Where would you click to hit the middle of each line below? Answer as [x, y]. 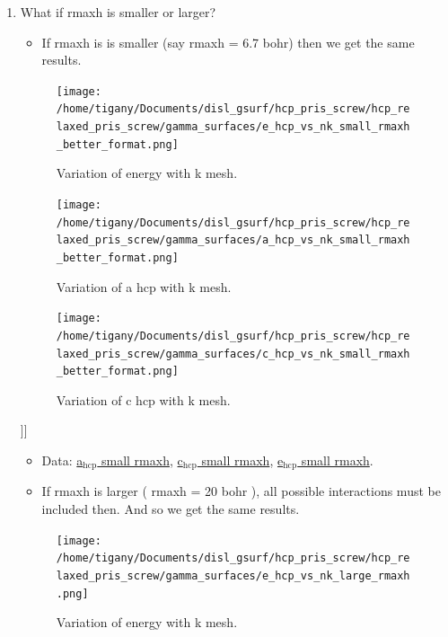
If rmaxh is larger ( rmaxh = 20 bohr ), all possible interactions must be [241, 491]
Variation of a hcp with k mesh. [144, 286]
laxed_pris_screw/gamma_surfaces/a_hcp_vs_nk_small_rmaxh [233, 240]
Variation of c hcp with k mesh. [143, 399]
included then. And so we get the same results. [171, 509]
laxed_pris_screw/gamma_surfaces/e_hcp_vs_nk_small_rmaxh [233, 127]
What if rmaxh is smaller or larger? [118, 12]
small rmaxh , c [142, 460]
